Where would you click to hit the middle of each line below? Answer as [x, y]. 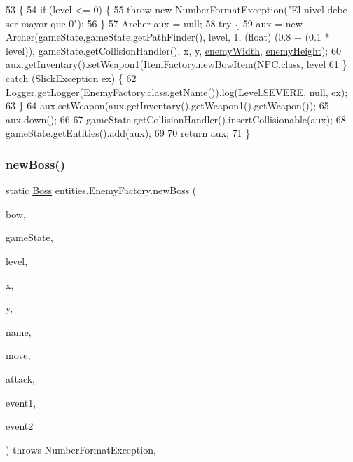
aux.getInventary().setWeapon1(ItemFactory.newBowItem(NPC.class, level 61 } [176, 64]
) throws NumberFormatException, [81, 449]
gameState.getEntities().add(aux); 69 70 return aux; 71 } [128, 133]
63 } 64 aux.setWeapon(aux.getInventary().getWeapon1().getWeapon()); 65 [167, 106]
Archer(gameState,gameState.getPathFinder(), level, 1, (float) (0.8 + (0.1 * [168, 37]
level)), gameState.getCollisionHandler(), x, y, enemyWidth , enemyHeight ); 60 [173, 50]
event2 [20, 426]
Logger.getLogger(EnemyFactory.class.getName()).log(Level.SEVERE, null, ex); [177, 91]
